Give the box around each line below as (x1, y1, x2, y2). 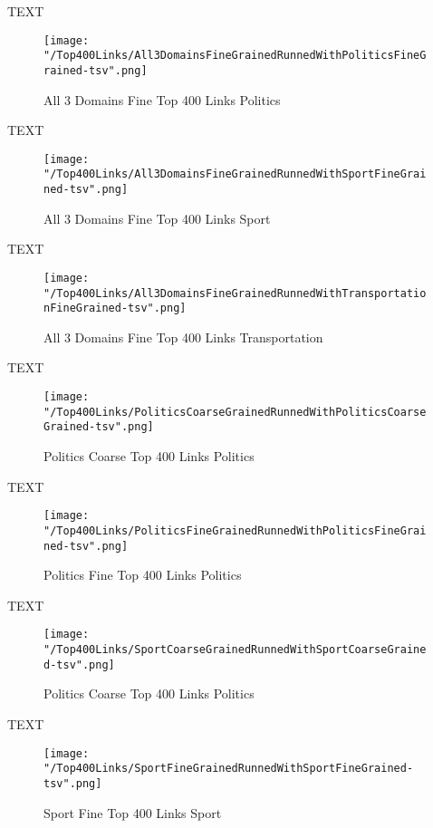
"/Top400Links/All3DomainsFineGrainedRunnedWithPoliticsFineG (43, 49, 427, 63)
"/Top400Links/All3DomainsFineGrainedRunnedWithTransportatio (43, 286, 427, 300)
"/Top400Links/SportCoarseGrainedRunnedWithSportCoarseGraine (43, 643, 427, 657)
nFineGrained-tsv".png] (43, 302, 187, 315)
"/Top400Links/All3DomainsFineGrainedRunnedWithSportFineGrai (43, 168, 427, 181)
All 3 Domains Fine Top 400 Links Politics (43, 90, 281, 109)
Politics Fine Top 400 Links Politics (43, 565, 242, 584)
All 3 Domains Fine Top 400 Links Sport (43, 208, 271, 227)
